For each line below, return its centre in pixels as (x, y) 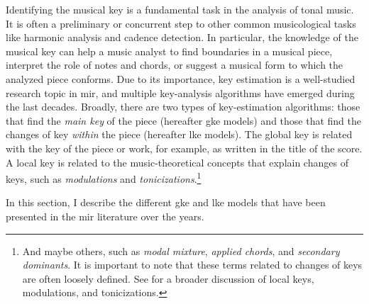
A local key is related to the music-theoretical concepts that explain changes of (177, 162)
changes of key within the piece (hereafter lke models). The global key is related (179, 134)
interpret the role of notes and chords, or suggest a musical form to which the (175, 65)
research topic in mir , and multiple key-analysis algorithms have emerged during (180, 92)
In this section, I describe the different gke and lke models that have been (166, 202)
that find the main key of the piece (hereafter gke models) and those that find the (183, 120)
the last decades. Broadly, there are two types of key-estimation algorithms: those (183, 107)
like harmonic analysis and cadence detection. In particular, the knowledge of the (182, 37)
